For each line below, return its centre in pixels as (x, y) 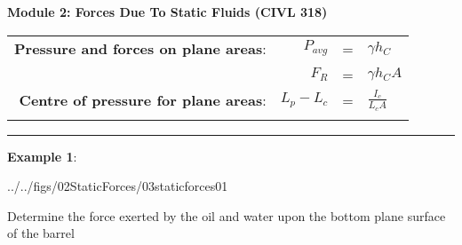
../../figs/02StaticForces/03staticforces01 (118, 186)
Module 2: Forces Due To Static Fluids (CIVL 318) (167, 12)
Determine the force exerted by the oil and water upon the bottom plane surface (227, 215)
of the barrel (41, 233)
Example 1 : (42, 156)
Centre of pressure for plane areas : (143, 100)
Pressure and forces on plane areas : (140, 48)
